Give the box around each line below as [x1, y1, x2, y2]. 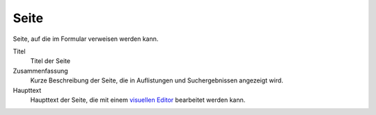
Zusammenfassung [13, 67, 69, 75]
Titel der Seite [30, 57, 71, 65]
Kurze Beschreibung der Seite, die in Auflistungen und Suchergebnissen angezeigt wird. [30, 76, 283, 85]
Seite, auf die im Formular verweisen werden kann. [13, 35, 159, 43]
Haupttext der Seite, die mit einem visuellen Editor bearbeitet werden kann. [30, 96, 246, 104]
